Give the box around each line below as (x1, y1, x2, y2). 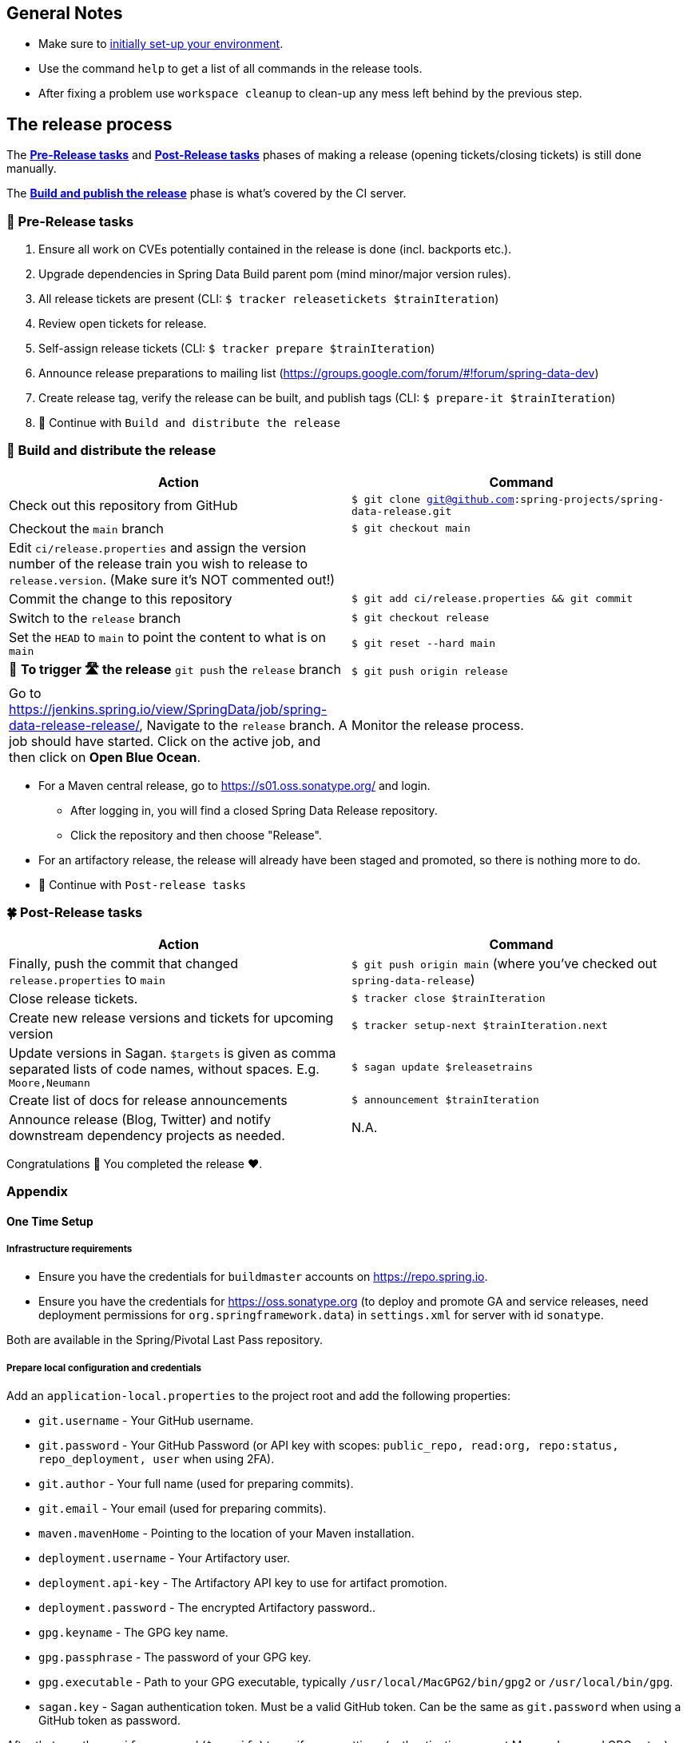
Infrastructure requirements (6, 1242, 133, 1254)
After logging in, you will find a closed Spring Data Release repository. (70, 803, 438, 817)
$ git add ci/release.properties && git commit (351, 592, 633, 605)
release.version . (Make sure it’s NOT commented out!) (9, 571, 336, 588)
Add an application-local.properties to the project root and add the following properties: (6, 1389, 510, 1403)
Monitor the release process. (351, 716, 524, 733)
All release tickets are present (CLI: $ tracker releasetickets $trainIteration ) (38, 292, 499, 306)
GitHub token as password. (38, 1713, 181, 1728)
